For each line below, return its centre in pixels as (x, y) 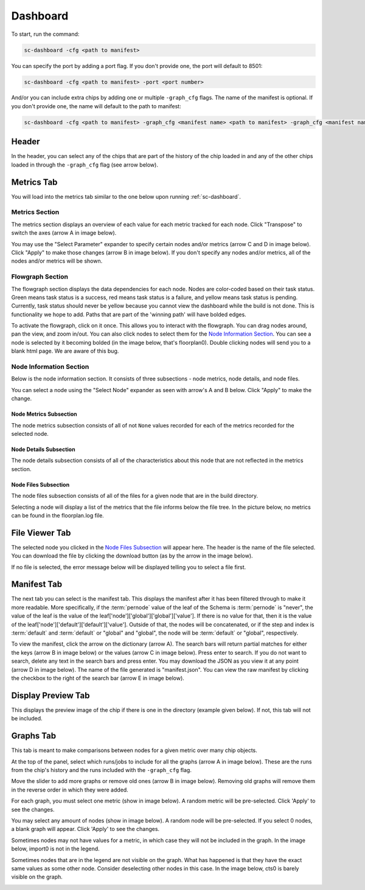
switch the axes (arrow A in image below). (64, 233)
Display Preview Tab (51, 695)
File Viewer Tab (41, 533)
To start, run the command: (45, 34)
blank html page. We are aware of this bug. (65, 351)
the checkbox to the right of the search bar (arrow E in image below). (98, 678)
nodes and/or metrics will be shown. (57, 261)
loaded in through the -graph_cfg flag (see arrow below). (85, 165)
